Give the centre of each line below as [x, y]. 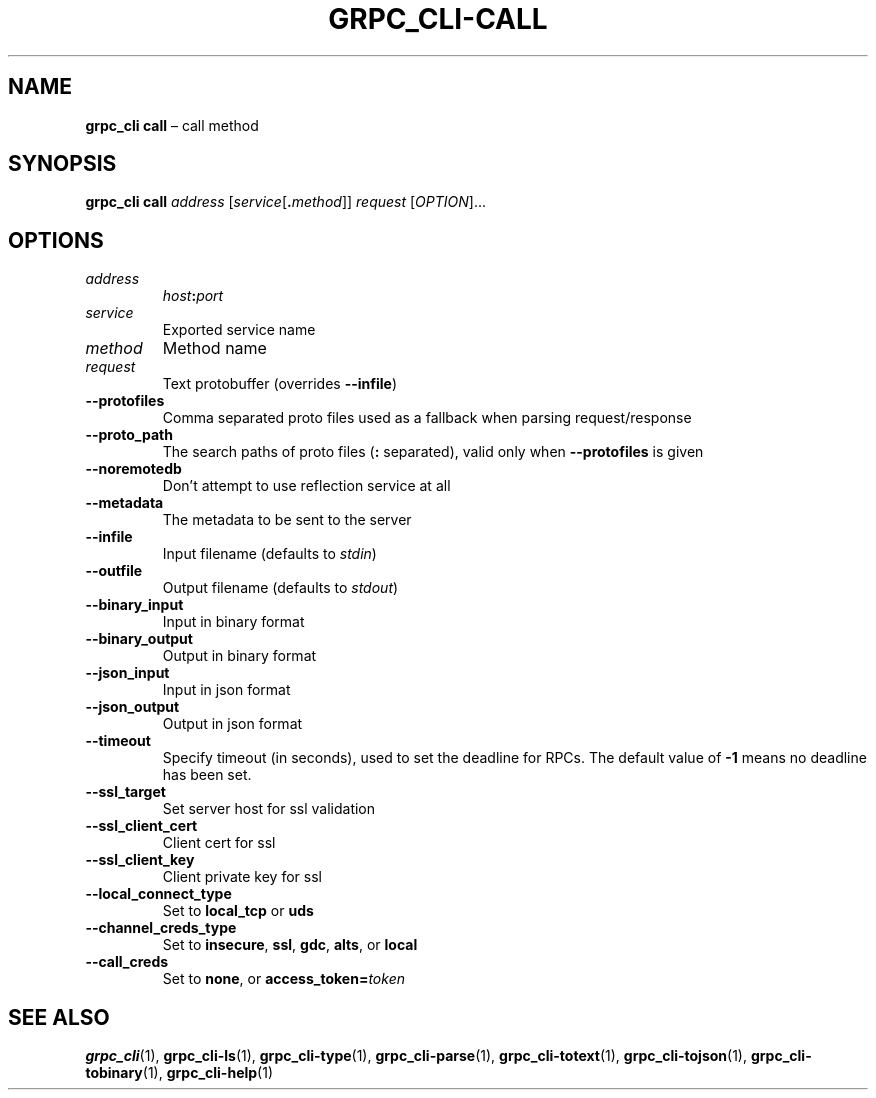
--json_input [127, 673]
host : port [193, 296]
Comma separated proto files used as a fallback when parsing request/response [427, 418]
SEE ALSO [59, 1017]
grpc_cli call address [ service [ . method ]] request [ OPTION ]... [286, 202]
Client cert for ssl [219, 843]
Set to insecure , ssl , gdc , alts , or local [290, 945]
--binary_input [134, 605]
